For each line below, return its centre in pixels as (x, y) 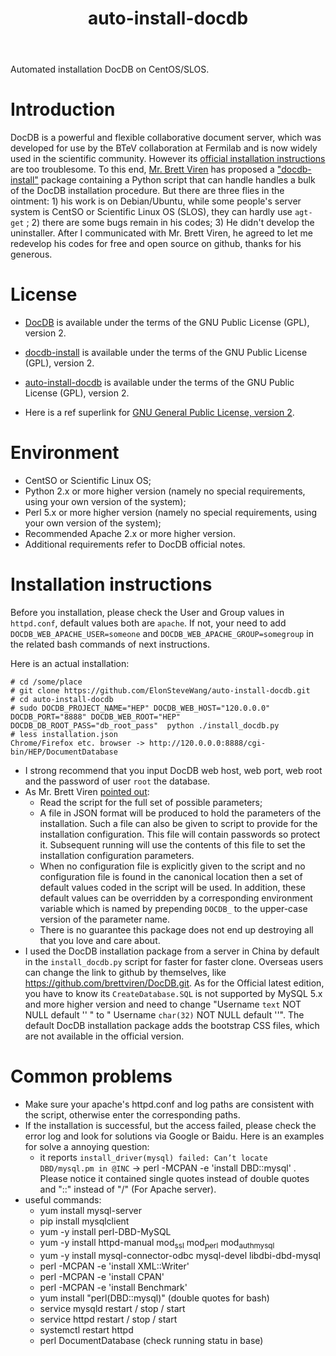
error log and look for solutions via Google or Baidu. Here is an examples (174, 1136)
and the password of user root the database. (117, 781)
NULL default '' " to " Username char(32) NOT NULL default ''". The (164, 1014)
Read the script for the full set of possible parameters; (151, 802)
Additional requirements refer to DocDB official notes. (135, 544)
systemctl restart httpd (86, 1329)
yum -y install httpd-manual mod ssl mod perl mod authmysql (157, 1243)
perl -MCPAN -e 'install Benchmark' (113, 1287)
